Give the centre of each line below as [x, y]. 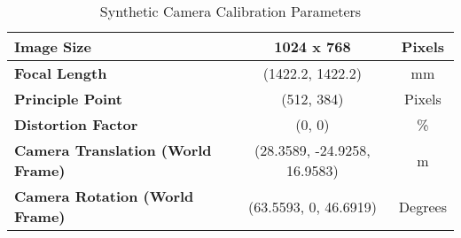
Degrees [422, 206]
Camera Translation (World [113, 150]
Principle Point [68, 99]
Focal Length [61, 73]
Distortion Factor [76, 124]
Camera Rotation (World [104, 196]
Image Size [53, 46]
